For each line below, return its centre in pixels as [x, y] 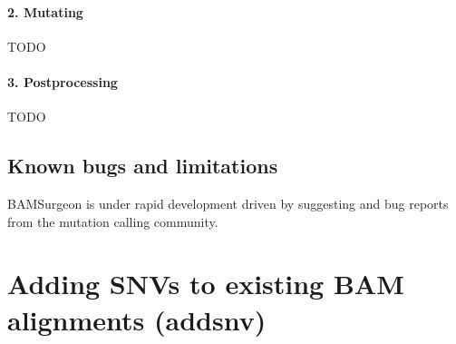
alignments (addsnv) [137, 319]
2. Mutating [45, 11]
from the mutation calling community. [113, 221]
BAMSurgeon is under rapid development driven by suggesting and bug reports [228, 203]
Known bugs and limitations [143, 166]
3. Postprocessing [63, 81]
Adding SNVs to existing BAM [206, 284]
